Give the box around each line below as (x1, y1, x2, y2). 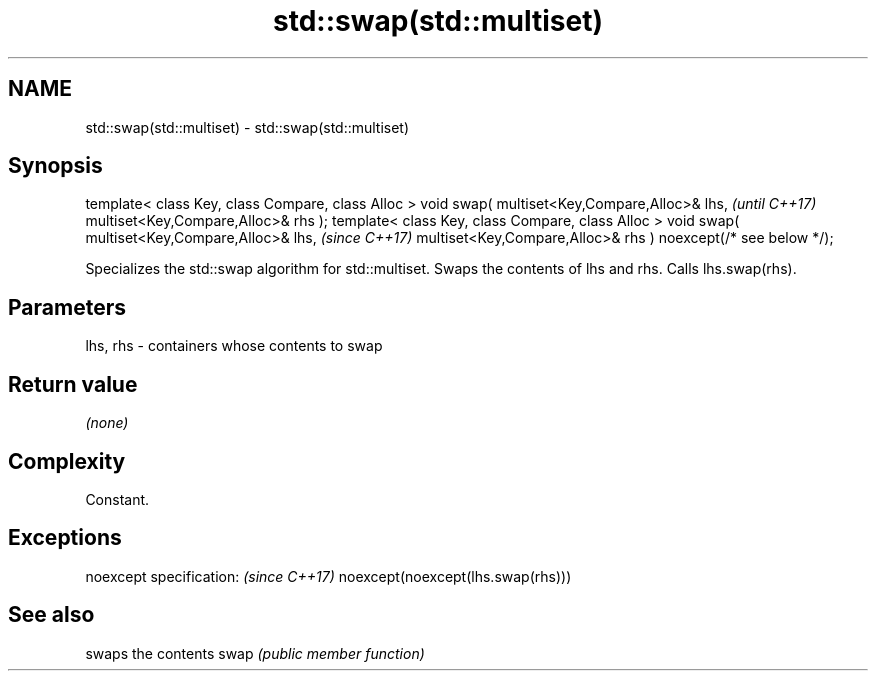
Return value (8, 371, 138, 397)
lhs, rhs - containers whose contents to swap (85, 337, 383, 355)
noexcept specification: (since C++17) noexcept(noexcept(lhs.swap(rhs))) (85, 567, 572, 585)
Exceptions (8, 525, 122, 551)
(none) (85, 414, 129, 432)
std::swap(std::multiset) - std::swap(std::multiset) (85, 118, 410, 136)
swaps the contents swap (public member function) (85, 644, 425, 662)
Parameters (8, 294, 126, 320)
